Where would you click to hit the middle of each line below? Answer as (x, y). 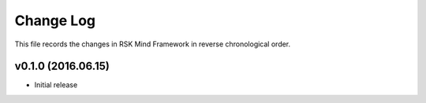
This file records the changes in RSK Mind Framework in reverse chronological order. (153, 44)
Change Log (55, 20)
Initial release (56, 85)
